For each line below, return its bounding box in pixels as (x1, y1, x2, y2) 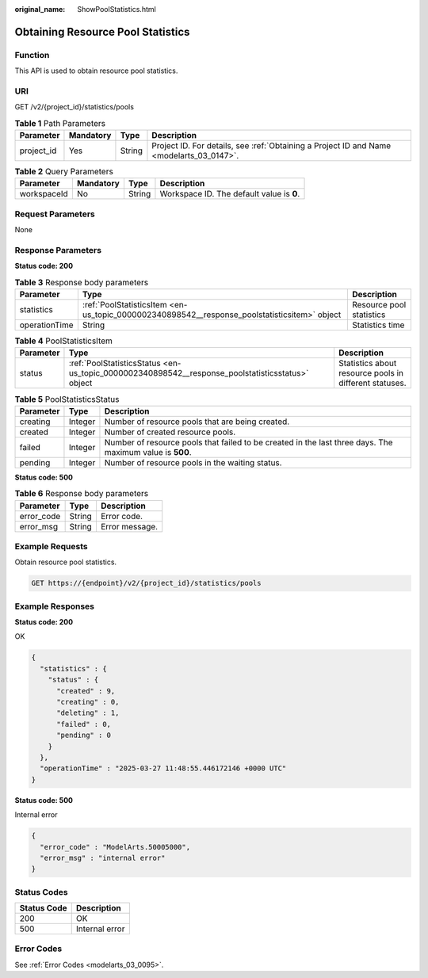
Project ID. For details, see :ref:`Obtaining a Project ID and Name (151, 140, 392, 151)
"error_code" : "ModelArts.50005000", (40, 842, 190, 851)
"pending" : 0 (56, 731, 111, 740)
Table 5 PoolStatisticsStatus (14, 393, 120, 404)
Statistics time (351, 319, 405, 330)
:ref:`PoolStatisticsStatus (68, 357, 162, 369)
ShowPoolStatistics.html (77, 5, 156, 13)
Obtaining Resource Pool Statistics (14, 25, 190, 39)
